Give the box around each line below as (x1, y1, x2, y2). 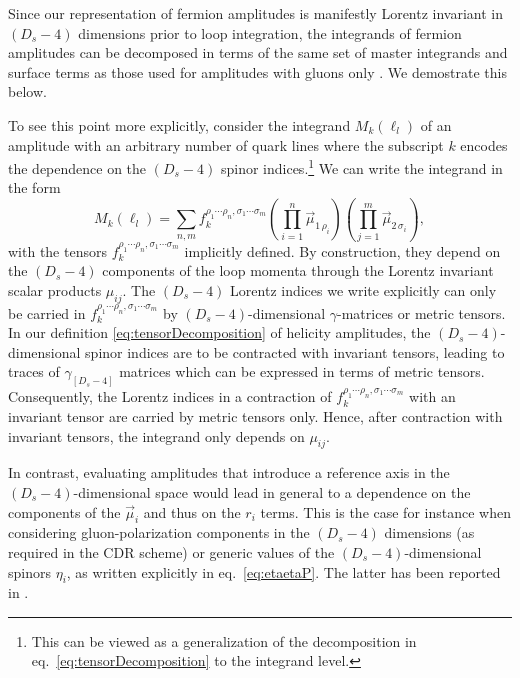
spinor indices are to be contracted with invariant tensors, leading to (85, 341, 505, 362)
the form (8, 177, 61, 198)
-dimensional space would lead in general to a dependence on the (73, 481, 471, 502)
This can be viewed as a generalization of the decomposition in (31, 630, 417, 651)
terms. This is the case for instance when (260, 501, 511, 522)
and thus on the (143, 501, 241, 522)
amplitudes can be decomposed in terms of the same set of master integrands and (8, 42, 508, 63)
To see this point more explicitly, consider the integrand (8, 114, 351, 135)
